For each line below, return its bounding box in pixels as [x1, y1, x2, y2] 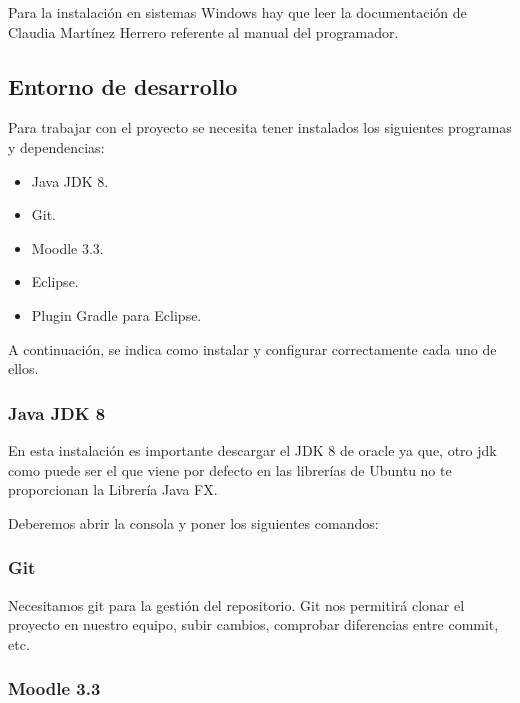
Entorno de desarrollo [8, 70, 238, 101]
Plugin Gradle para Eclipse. [31, 304, 202, 325]
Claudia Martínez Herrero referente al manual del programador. [8, 21, 399, 42]
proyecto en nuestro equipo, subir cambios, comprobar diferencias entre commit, [8, 614, 499, 635]
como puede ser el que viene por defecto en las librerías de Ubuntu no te [8, 459, 452, 480]
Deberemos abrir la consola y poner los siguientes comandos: [8, 512, 379, 533]
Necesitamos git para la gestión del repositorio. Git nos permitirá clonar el [8, 594, 465, 615]
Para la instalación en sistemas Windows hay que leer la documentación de [8, 2, 467, 22]
